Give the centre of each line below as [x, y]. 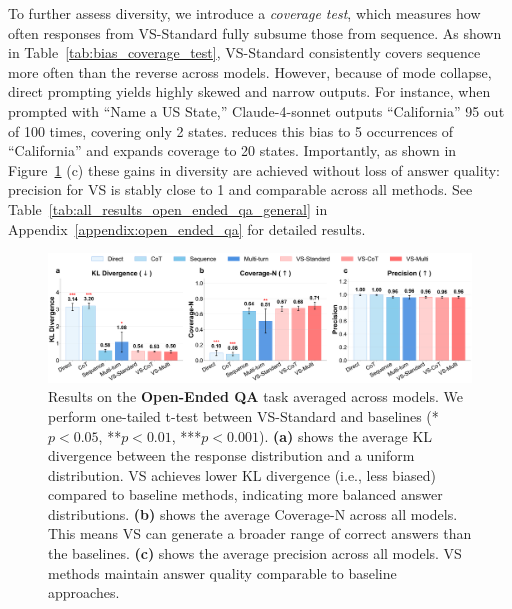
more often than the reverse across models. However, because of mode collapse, [250, 71]
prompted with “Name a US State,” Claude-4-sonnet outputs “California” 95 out [256, 110]
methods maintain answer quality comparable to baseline [222, 572]
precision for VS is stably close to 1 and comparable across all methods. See [240, 189]
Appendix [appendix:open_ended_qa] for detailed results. [187, 228]
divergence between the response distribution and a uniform [231, 455]
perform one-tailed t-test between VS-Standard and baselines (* [243, 415]
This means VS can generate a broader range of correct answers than [260, 533]
